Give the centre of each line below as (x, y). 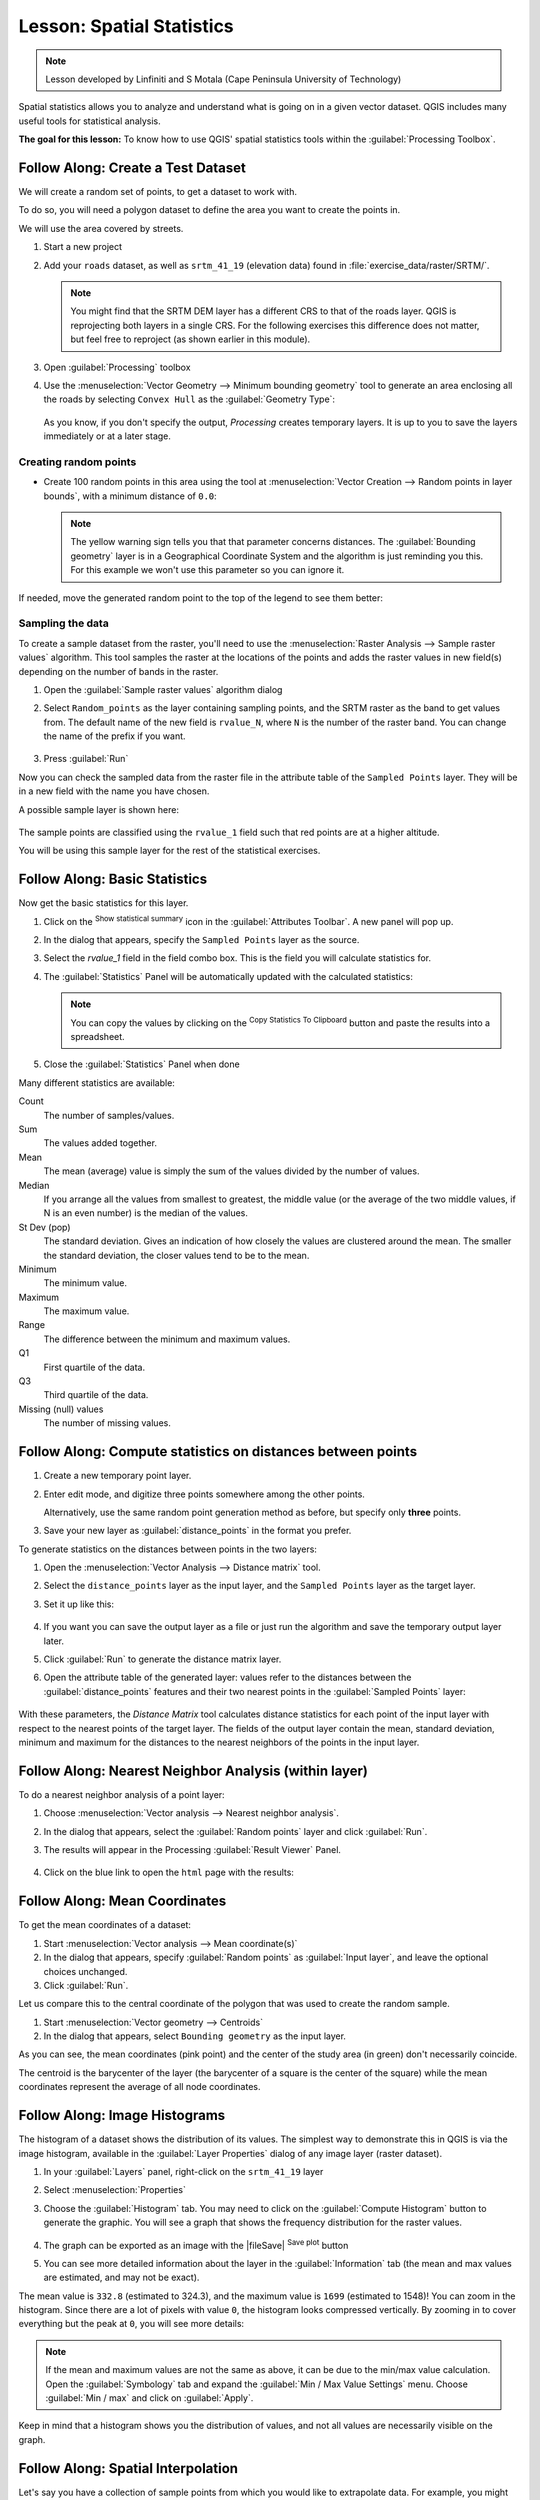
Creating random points (77, 462)
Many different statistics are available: (96, 1082)
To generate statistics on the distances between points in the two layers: (167, 1549)
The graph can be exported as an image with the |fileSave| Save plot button (196, 2244)
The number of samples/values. (109, 1115)
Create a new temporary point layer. (117, 1476)
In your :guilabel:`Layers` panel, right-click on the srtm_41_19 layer (183, 2171)
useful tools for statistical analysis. (90, 121)
